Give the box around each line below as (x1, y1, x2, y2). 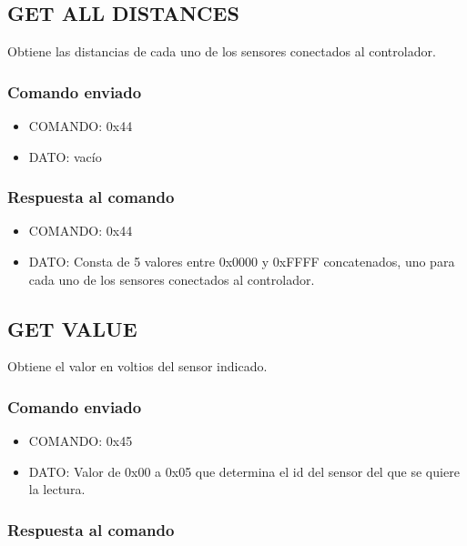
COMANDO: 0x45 (28, 431, 133, 450)
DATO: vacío (28, 147, 102, 166)
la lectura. (28, 480, 86, 499)
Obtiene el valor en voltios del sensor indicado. (7, 357, 268, 376)
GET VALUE (7, 314, 137, 342)
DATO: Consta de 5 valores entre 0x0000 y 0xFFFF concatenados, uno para (28, 252, 455, 271)
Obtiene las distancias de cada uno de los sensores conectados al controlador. (7, 42, 436, 61)
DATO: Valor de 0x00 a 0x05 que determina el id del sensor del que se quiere (28, 461, 460, 480)
